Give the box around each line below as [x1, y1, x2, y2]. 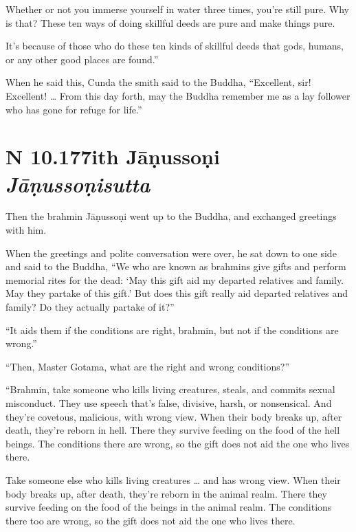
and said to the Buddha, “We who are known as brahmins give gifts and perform [5, 259, 346, 274]
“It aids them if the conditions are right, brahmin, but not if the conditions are [5, 322, 339, 337]
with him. [5, 223, 47, 237]
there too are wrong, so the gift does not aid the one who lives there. [5, 513, 296, 527]
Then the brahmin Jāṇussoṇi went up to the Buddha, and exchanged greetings [5, 209, 337, 223]
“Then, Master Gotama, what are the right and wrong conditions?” [5, 359, 290, 373]
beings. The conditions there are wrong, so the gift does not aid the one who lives [5, 436, 350, 450]
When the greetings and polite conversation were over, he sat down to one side [5, 245, 337, 260]
